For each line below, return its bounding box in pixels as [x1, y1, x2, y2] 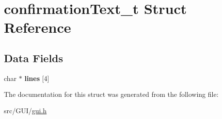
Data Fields [4, 50, 63, 65]
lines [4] [24, 73, 49, 83]
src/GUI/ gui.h [4, 105, 47, 115]
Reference [4, 17, 71, 37]
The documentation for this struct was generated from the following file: [4, 89, 219, 99]
